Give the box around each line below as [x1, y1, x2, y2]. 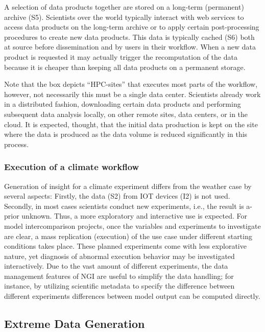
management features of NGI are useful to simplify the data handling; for [4, 270, 234, 281]
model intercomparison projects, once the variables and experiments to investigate [4, 220, 261, 231]
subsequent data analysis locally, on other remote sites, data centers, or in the [4, 108, 248, 119]
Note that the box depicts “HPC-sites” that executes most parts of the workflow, [4, 79, 258, 89]
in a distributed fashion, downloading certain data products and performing [4, 99, 241, 109]
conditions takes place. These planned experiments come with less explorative [4, 241, 247, 251]
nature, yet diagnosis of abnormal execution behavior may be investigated [4, 250, 235, 261]
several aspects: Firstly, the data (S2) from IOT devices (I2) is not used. [4, 191, 230, 201]
